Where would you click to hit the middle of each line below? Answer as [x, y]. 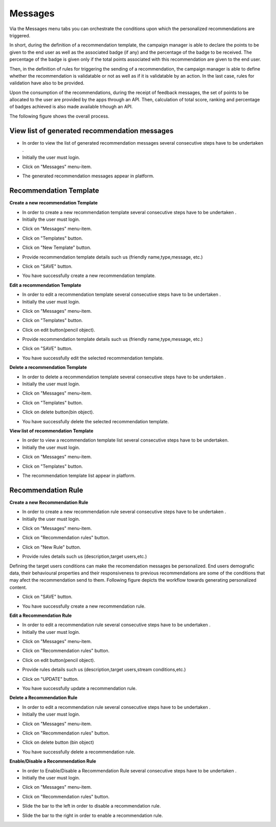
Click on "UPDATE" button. [50, 679]
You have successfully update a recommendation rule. [79, 688]
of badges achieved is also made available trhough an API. [71, 107]
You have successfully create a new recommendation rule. [84, 606]
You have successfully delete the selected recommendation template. [96, 421]
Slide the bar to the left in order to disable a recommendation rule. [91, 806]
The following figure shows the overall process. [59, 116]
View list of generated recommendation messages [91, 131]
